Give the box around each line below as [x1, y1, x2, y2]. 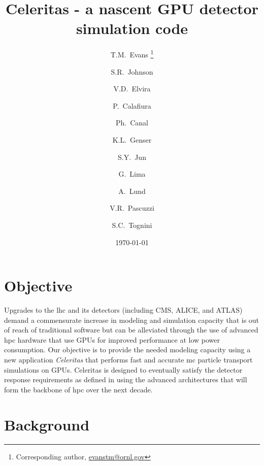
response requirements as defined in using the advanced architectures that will [4, 374, 247, 385]
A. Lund [118, 185, 146, 196]
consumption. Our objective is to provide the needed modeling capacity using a [4, 344, 251, 355]
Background [4, 414, 90, 435]
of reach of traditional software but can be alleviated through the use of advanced [4, 324, 258, 335]
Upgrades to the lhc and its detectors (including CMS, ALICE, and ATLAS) [4, 305, 243, 315]
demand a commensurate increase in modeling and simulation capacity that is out [4, 314, 259, 325]
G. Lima [118, 169, 146, 179]
